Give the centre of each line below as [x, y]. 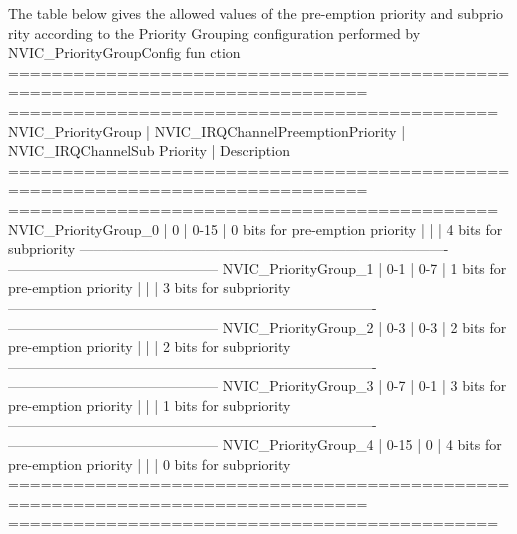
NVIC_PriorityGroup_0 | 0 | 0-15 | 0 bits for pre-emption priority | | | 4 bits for [255, 228]
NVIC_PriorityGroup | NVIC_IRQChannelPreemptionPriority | [207, 130]
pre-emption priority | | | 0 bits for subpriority [149, 463]
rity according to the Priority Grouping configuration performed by [214, 32]
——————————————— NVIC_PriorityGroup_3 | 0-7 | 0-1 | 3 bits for [257, 385]
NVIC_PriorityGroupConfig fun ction [124, 52]
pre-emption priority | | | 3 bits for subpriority [149, 287]
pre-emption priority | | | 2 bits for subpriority [149, 346]
